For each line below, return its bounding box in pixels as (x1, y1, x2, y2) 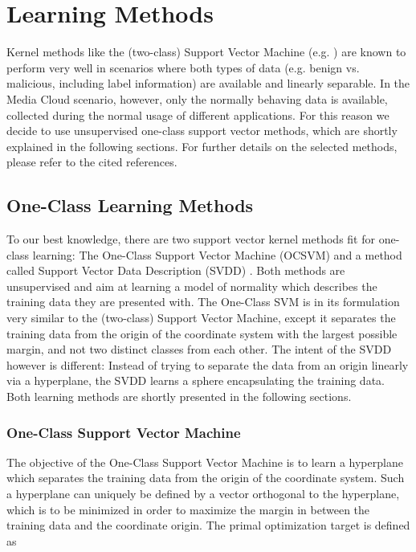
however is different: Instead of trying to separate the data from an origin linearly (6, 356, 409, 373)
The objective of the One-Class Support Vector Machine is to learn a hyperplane (6, 453, 403, 470)
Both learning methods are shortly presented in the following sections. (6, 388, 352, 405)
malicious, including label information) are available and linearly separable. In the (6, 75, 410, 92)
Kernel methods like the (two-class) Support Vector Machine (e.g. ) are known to (6, 43, 406, 60)
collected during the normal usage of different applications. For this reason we (6, 106, 389, 123)
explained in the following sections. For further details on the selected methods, (6, 137, 398, 154)
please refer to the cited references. (6, 153, 177, 170)
